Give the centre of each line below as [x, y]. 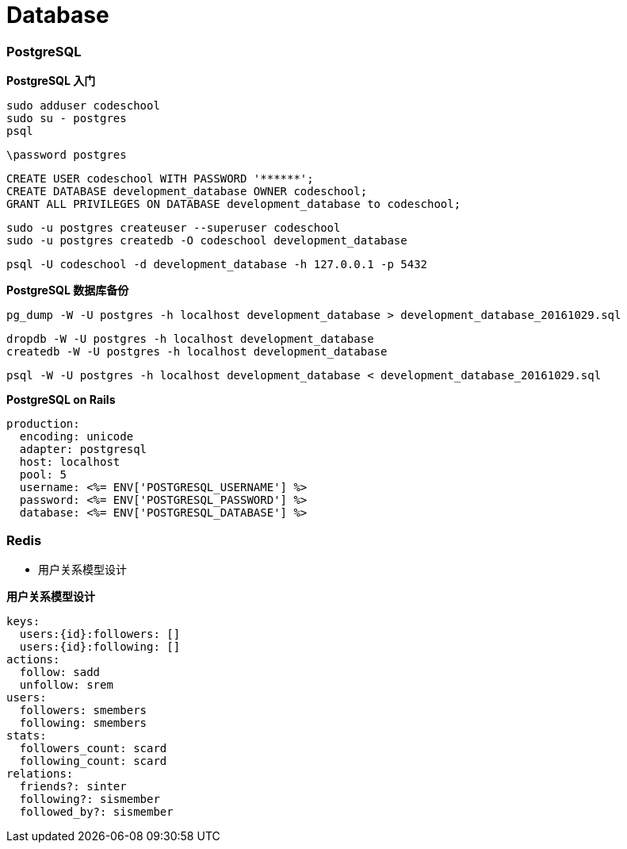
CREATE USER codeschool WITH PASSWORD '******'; [160, 179]
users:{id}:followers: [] [100, 634]
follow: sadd [60, 672]
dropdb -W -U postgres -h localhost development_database [190, 339]
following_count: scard [93, 761]
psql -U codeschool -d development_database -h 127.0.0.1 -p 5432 [217, 265]
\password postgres [67, 155]
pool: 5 [43, 475]
